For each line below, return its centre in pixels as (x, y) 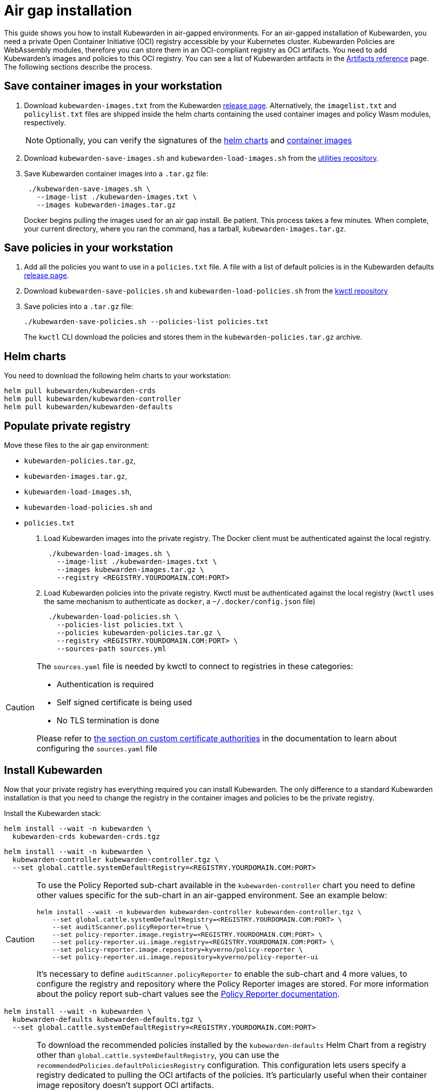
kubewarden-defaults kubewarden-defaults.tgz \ (107, 1019)
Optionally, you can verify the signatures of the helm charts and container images (199, 140)
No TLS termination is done (108, 721)
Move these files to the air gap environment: (77, 445)
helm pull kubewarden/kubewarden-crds (80, 391)
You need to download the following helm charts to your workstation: (117, 376)
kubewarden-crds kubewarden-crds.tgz (86, 836)
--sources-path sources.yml (111, 649)
